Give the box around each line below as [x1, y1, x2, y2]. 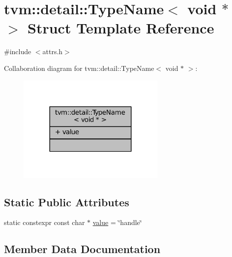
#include [4, 46, 31, 57]
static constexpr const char [4, 217, 85, 227]
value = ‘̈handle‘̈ [92, 217, 142, 227]
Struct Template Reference [28, 18, 214, 38]
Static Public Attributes [4, 194, 129, 209]
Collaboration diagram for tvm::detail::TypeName [4, 63, 154, 73]
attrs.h [42, 46, 63, 57]
